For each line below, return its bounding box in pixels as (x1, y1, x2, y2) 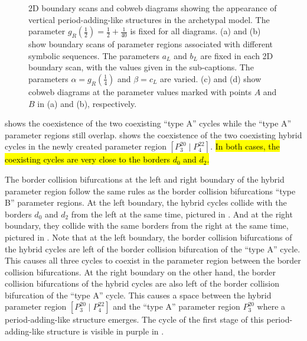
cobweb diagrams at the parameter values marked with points (28, 85, 252, 98)
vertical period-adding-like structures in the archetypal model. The (28, 13, 270, 25)
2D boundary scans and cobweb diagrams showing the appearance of (28, 2, 277, 14)
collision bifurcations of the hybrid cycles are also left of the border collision (5, 277, 279, 290)
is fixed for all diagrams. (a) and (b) (130, 25, 261, 37)
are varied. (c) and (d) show (160, 72, 262, 85)
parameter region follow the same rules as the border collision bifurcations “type (5, 184, 296, 197)
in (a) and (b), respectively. (37, 97, 137, 109)
